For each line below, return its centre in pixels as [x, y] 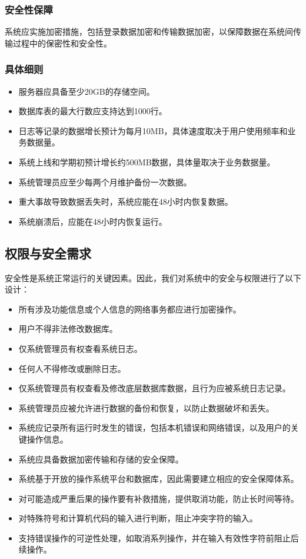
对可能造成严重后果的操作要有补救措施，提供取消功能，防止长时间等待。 [159, 498]
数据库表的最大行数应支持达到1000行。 [93, 111]
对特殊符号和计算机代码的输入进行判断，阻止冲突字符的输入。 [138, 518]
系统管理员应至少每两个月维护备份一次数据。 [105, 182]
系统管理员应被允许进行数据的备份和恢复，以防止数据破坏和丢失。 [146, 407]
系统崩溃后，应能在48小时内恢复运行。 [93, 221]
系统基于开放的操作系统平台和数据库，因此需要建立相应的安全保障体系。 [159, 479]
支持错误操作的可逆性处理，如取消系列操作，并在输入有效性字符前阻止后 [159, 538]
